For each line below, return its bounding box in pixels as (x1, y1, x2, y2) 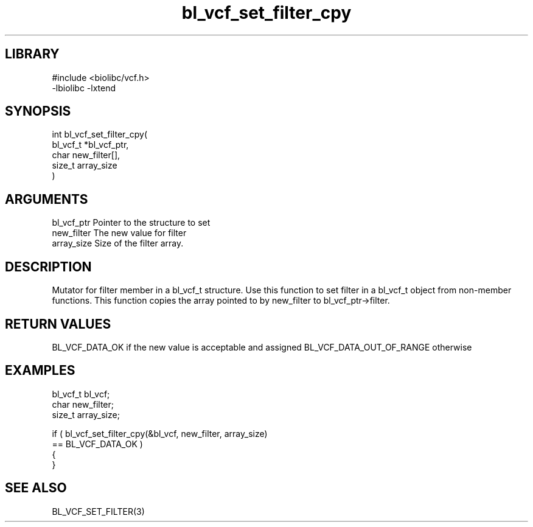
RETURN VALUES (5, 316, 111, 332)
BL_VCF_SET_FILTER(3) (52, 506, 145, 517)
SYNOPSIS (5, 103, 71, 119)
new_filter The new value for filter (52, 228, 187, 239)
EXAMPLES (5, 363, 75, 379)
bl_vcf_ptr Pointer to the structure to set (52, 217, 211, 228)
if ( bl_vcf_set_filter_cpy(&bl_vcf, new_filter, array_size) (52, 428, 268, 439)
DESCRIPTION (5, 259, 92, 274)
